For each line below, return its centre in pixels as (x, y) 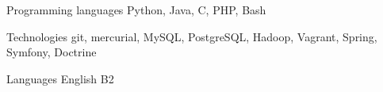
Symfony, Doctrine (52, 52)
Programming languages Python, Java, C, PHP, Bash (136, 10)
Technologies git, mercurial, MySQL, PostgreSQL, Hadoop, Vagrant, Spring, (192, 36)
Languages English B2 (60, 78)
